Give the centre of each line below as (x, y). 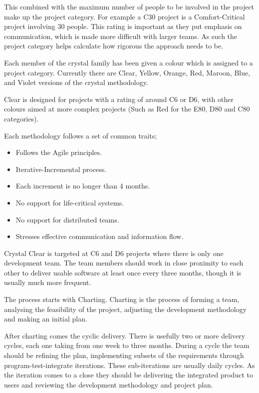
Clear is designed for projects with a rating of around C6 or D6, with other (119, 99)
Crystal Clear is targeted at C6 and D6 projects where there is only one (114, 253)
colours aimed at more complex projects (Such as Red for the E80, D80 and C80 (127, 109)
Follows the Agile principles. (59, 152)
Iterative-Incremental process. (61, 169)
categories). (21, 118)
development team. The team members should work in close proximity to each (124, 263)
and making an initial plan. (46, 319)
